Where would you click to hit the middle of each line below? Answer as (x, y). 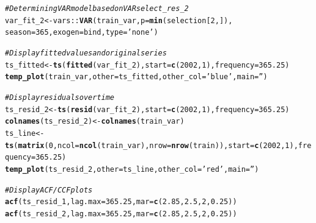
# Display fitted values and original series (86, 53)
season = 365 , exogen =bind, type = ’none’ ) (82, 33)
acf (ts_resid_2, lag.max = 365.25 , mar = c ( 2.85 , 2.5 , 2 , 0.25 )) (121, 214)
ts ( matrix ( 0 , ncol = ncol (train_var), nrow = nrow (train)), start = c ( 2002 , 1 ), (152, 145)
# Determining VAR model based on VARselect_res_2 (97, 9)
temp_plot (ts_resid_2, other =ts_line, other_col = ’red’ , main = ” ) (132, 169)
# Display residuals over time (60, 97)
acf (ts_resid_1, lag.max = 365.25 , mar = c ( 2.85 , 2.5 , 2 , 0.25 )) (121, 202)
